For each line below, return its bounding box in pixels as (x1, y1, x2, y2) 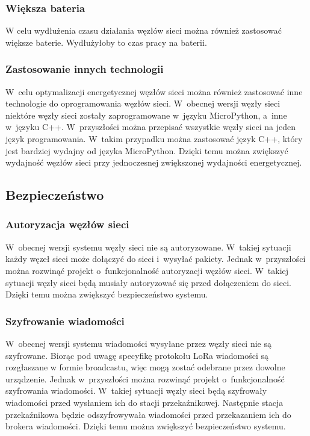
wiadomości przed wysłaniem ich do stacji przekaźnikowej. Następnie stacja (5, 396, 284, 408)
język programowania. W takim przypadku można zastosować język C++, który (5, 132, 303, 145)
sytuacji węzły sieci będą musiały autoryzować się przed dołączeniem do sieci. (5, 276, 291, 288)
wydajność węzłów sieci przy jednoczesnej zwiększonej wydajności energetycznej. (5, 156, 302, 169)
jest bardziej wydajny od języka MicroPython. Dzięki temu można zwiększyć (5, 144, 288, 157)
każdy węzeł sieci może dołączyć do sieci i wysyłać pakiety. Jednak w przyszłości (5, 252, 306, 265)
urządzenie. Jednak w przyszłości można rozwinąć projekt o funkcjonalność (5, 372, 285, 385)
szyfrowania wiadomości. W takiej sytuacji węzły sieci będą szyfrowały (5, 384, 267, 397)
